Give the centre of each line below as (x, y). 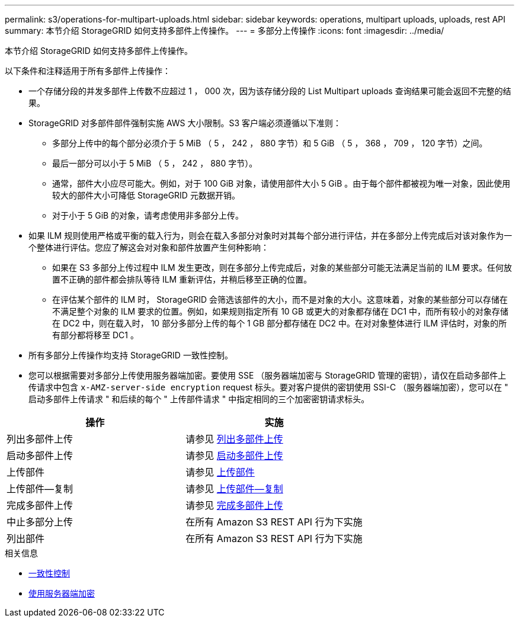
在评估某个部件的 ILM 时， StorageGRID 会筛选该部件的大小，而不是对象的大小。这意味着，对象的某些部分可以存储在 (280, 299)
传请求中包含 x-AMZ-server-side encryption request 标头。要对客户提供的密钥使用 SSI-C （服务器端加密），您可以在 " (268, 387)
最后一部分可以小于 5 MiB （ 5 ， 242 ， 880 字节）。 (155, 163)
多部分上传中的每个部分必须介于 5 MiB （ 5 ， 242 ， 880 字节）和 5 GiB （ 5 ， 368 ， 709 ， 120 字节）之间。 (270, 143)
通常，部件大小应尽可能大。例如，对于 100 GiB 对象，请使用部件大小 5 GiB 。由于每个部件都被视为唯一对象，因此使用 (281, 183)
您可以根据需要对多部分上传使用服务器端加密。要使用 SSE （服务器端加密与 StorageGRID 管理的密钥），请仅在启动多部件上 (267, 375)
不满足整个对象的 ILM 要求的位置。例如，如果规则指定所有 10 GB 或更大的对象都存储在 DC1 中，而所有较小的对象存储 (281, 311)
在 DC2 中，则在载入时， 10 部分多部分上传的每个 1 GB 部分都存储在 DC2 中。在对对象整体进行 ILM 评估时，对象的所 (280, 323)
